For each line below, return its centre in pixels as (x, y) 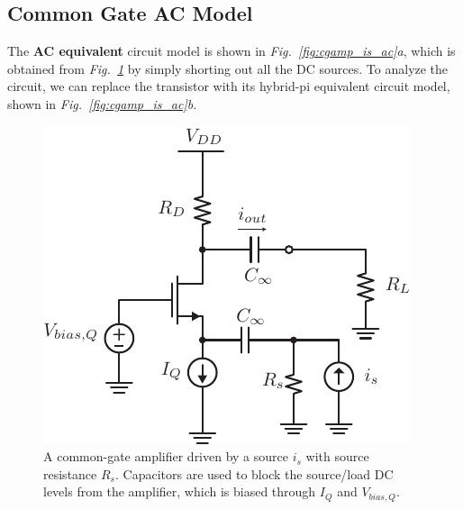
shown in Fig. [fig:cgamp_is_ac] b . (102, 103)
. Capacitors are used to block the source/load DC (254, 473)
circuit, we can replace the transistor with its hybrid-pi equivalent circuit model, (229, 86)
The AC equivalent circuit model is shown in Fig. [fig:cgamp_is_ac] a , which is (231, 51)
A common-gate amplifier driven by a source (166, 456)
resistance (70, 473)
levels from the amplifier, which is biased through (180, 491)
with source (337, 456)
